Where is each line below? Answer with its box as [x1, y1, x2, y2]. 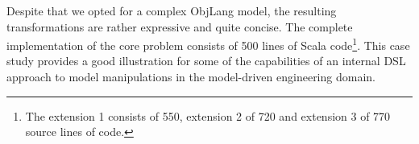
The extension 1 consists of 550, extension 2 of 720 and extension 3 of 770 [25, 107, 391, 124]
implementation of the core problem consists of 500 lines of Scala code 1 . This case [6, 35, 410, 53]
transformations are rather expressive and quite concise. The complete [6, 18, 353, 35]
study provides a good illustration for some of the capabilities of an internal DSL [6, 52, 406, 69]
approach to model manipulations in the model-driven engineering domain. [6, 68, 375, 85]
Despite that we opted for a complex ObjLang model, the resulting [6, 2, 337, 19]
